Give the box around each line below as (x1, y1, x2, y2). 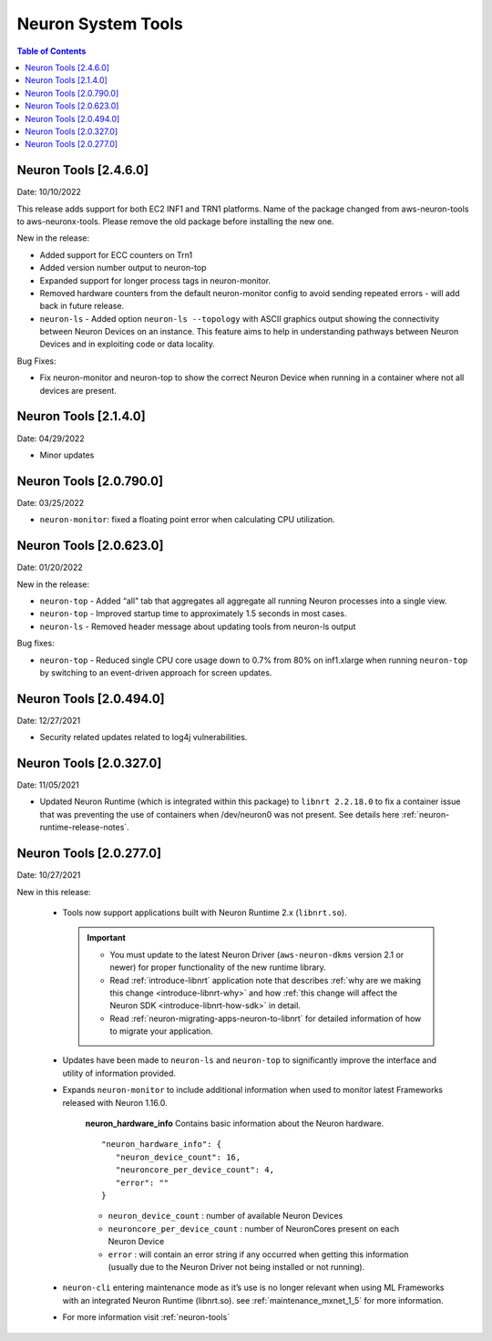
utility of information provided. (62, 1068, 177, 1078)
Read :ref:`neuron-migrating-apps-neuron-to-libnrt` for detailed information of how (109, 1013, 422, 1024)
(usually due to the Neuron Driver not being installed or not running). (108, 1261, 365, 1272)
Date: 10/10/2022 (16, 187, 82, 198)
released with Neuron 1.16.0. (62, 1097, 168, 1108)
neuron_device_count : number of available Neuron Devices (108, 1211, 343, 1222)
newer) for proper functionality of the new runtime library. (109, 962, 327, 973)
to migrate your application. (109, 1026, 213, 1037)
